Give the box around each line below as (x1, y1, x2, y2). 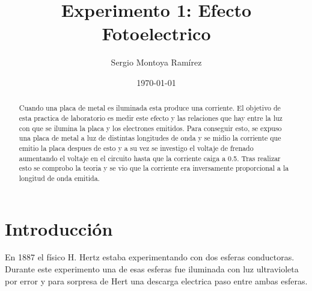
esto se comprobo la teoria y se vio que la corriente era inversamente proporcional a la (19, 163, 289, 173)
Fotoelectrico (102, 21, 211, 46)
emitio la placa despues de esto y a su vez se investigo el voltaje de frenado (19, 142, 254, 153)
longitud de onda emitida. (19, 173, 100, 183)
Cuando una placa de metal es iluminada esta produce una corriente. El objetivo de (19, 103, 281, 113)
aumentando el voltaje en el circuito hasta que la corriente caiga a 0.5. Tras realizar (19, 153, 281, 163)
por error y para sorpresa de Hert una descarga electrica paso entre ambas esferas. (5, 274, 308, 287)
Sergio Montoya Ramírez (111, 56, 202, 69)
